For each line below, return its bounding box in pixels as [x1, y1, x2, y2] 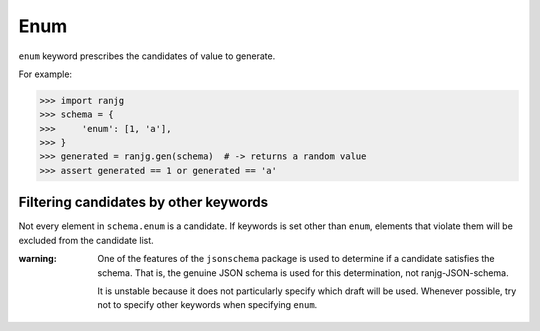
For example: [18, 68, 73, 80]
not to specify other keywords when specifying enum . [97, 299, 318, 311]
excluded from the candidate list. [18, 234, 154, 246]
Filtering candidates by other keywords [18, 194, 269, 211]
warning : [18, 253, 57, 265]
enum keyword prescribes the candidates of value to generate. [18, 50, 276, 62]
